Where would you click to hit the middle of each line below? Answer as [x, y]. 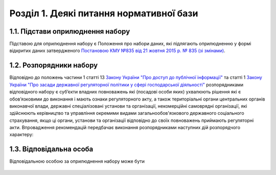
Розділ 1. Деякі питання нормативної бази [104, 13]
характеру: [21, 135]
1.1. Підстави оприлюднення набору [70, 31]
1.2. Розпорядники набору [54, 66]
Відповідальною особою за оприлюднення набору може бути [77, 161]
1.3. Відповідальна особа [51, 149]
